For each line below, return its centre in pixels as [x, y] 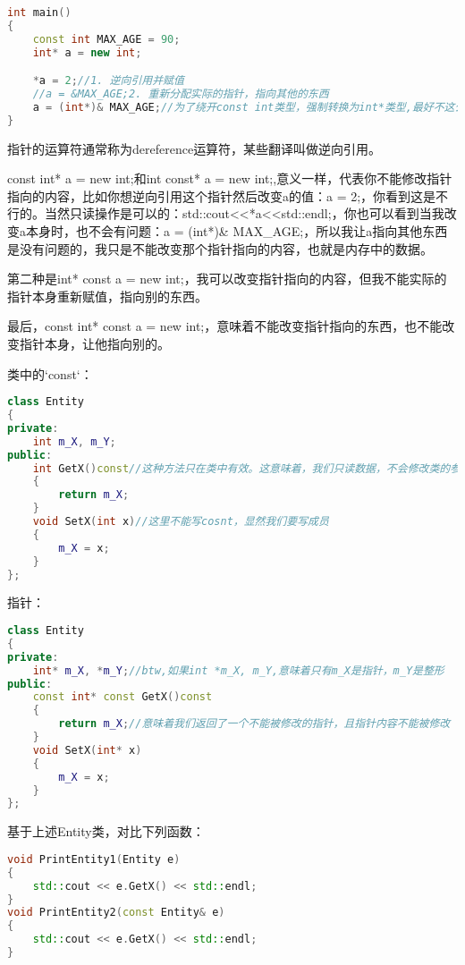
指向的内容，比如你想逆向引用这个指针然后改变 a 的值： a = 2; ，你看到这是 [222, 195]
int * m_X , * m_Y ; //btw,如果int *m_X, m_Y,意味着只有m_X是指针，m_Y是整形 [238, 670]
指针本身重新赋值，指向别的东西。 [107, 296]
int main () [39, 13]
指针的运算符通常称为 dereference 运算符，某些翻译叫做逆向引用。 [194, 148]
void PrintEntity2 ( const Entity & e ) [116, 913]
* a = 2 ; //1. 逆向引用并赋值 [108, 81]
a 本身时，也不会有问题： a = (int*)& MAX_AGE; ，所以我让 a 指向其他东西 [234, 231]
